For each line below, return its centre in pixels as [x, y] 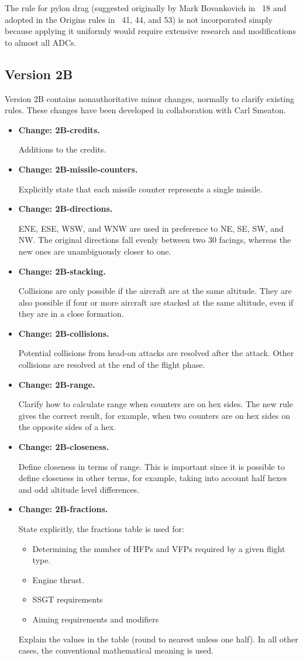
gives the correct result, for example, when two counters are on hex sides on [154, 415]
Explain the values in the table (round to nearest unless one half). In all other [158, 639]
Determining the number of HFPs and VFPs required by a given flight [159, 548]
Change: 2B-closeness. [64, 447]
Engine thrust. [58, 579]
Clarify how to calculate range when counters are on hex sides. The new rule [156, 404]
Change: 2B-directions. [66, 209]
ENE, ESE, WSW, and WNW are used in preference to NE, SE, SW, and [151, 228]
